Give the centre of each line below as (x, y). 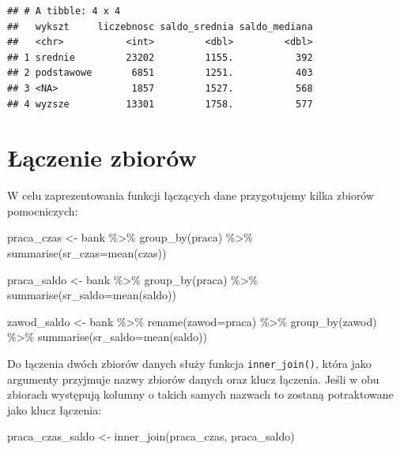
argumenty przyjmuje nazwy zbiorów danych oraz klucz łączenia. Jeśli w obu (193, 379)
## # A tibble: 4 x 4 (64, 11)
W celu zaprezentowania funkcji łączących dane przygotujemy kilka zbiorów (191, 195)
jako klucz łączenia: (55, 409)
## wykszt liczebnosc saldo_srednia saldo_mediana (160, 26)
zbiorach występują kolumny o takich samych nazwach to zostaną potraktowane (200, 394)
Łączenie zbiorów (102, 157)
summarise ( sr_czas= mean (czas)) (87, 253)
